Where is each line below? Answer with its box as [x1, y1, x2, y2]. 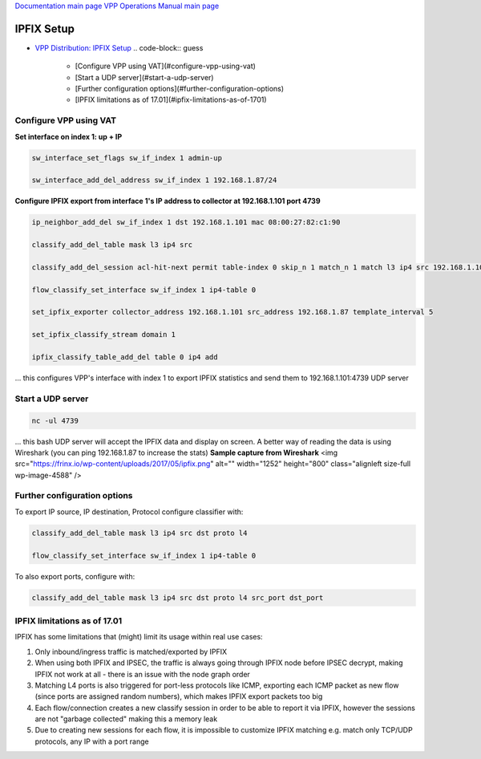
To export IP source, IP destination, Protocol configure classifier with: [14, 506, 244, 517]
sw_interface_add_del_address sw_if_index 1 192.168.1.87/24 [31, 176, 277, 185]
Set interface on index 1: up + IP [14, 132, 123, 141]
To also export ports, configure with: [14, 571, 135, 581]
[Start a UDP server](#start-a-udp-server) [75, 72, 214, 82]
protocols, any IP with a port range [34, 737, 149, 746]
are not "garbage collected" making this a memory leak [34, 714, 218, 724]
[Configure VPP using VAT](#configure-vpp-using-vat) [75, 61, 257, 71]
